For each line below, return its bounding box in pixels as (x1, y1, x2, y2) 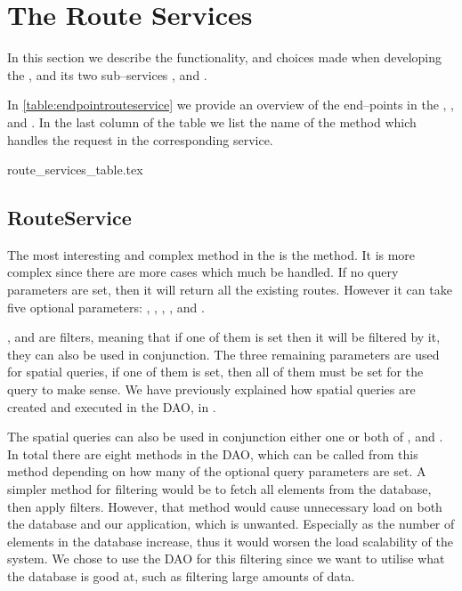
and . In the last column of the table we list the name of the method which (7, 112, 417, 131)
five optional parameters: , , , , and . (7, 297, 205, 316)
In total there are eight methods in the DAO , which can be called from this (7, 444, 418, 463)
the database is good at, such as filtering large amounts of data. (7, 566, 355, 585)
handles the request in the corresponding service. (7, 130, 273, 149)
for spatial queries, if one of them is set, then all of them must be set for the (7, 362, 424, 381)
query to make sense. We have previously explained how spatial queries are (7, 380, 416, 399)
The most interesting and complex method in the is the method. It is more (7, 245, 416, 263)
